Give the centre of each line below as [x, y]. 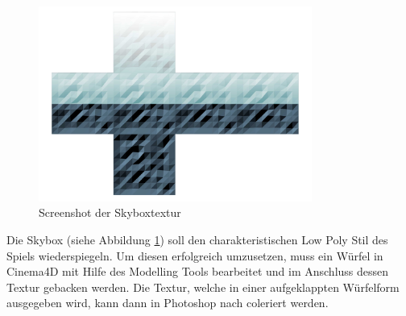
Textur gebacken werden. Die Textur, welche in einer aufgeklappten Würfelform [203, 287]
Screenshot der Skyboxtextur [110, 212]
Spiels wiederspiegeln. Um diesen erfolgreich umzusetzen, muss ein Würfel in [195, 255]
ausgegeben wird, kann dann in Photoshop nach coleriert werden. [168, 303]
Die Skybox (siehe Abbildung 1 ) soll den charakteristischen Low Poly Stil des [197, 239]
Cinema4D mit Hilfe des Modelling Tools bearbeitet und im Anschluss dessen [198, 271]
